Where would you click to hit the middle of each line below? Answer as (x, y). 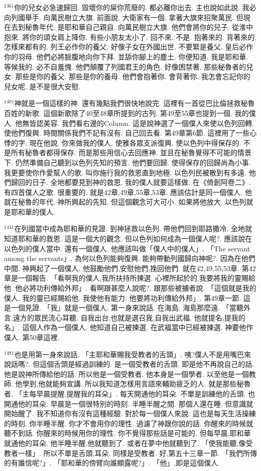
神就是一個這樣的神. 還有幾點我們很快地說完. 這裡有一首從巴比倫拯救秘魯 (135, 103)
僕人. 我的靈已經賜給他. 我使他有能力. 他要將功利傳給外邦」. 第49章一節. (123, 297)
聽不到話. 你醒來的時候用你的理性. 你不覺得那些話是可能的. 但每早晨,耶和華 (127, 433)
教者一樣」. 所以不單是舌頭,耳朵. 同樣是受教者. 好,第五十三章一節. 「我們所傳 (130, 453)
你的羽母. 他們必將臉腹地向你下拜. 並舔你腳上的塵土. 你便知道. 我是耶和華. (126, 56)
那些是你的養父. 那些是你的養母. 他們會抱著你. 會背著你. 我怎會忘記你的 (133, 76)
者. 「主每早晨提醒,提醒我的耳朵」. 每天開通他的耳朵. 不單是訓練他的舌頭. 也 (130, 393)
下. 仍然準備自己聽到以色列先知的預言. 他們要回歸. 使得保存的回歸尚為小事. (127, 162)
